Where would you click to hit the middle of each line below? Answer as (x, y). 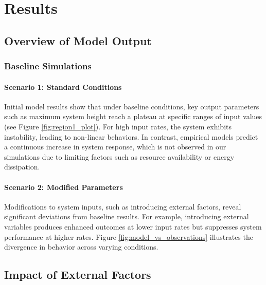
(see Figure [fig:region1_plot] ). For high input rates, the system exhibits (118, 126)
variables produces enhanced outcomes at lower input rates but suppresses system (133, 226)
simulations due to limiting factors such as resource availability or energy (119, 156)
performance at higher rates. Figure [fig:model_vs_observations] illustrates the (129, 236)
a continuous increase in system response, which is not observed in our (115, 147)
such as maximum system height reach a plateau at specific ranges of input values (133, 116)
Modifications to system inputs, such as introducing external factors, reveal (123, 206)
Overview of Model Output (78, 40)
